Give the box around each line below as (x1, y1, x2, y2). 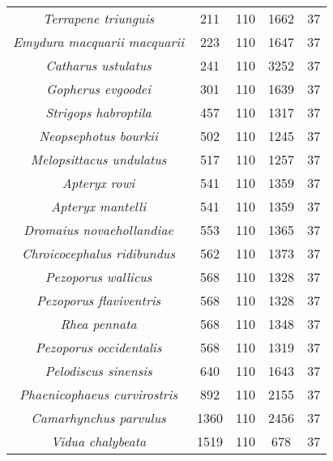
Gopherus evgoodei (45, 79, 152, 98)
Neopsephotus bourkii (39, 126, 158, 145)
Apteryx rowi (62, 173, 135, 192)
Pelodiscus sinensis (45, 361, 152, 380)
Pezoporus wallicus (45, 267, 152, 286)
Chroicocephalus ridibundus (22, 244, 176, 263)
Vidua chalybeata (50, 432, 147, 450)
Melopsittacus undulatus (30, 150, 167, 169)
